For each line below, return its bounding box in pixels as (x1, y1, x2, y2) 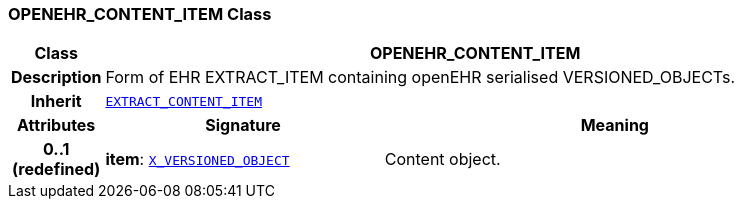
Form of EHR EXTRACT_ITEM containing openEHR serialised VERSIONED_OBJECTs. (105, 67, 736, 88)
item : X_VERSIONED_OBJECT (105, 149, 290, 170)
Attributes (17, 115, 96, 136)
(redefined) (12, 159, 101, 180)
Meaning (580, 115, 649, 136)
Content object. (384, 149, 501, 170)
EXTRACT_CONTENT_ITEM (105, 93, 262, 109)
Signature (205, 115, 281, 136)
